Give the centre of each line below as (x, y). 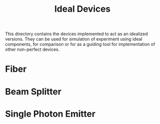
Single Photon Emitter (50, 114)
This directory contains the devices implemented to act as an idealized (77, 34)
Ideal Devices (82, 9)
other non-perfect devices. (32, 49)
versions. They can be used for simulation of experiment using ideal (74, 39)
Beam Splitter (33, 92)
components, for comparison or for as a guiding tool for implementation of (80, 44)
